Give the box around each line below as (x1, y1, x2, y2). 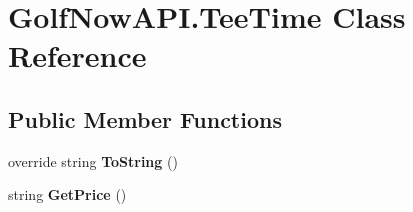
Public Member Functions (8, 103, 282, 134)
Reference (8, 35, 147, 76)
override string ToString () (8, 150, 178, 171)
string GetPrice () (8, 184, 127, 205)
